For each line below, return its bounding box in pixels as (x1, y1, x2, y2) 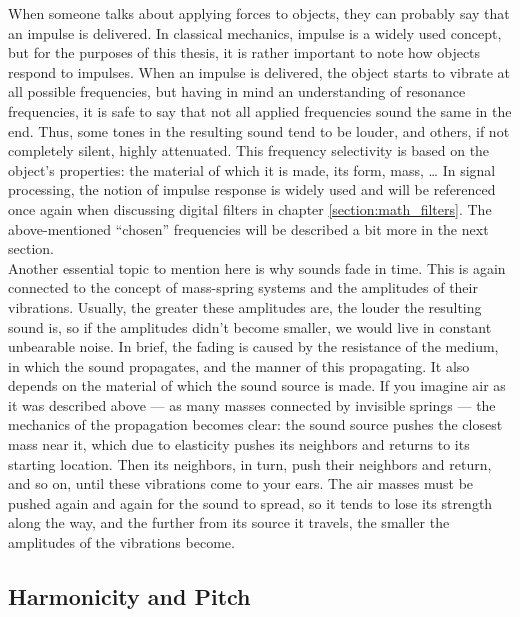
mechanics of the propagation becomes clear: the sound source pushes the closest (8, 414, 503, 435)
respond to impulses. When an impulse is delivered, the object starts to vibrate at (8, 61, 510, 82)
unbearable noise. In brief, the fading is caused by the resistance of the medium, (8, 336, 499, 357)
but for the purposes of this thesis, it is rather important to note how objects (8, 42, 481, 63)
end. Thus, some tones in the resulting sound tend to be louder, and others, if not (8, 120, 510, 141)
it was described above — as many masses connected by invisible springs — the (8, 394, 496, 415)
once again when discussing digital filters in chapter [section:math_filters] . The (8, 198, 492, 219)
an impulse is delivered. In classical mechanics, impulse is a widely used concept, (8, 22, 502, 43)
